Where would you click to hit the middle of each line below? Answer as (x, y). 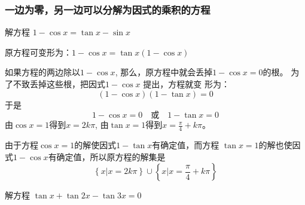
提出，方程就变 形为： (186, 84)
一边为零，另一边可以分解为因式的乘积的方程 (108, 9)
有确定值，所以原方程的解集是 (107, 156)
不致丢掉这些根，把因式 (59, 84)
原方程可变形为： (38, 52)
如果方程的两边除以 (42, 72)
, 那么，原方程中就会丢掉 (164, 72)
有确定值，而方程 (186, 145)
